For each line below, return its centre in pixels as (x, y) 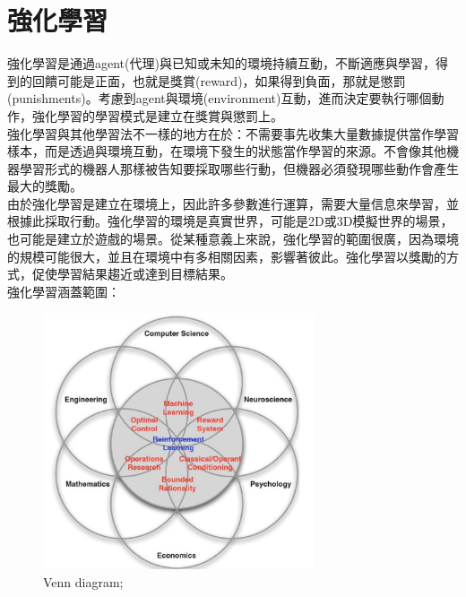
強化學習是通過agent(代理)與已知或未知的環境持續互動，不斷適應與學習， (221, 63)
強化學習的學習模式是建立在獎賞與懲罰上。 (157, 115)
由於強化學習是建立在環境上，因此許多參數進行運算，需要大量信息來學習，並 (233, 203)
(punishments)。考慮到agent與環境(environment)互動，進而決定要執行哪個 (220, 98)
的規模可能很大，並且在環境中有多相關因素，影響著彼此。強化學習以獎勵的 (227, 256)
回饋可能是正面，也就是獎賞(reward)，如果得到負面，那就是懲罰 (219, 80)
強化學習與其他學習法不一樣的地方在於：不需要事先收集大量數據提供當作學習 (233, 133)
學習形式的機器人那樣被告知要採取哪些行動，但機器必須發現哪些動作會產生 (239, 168)
